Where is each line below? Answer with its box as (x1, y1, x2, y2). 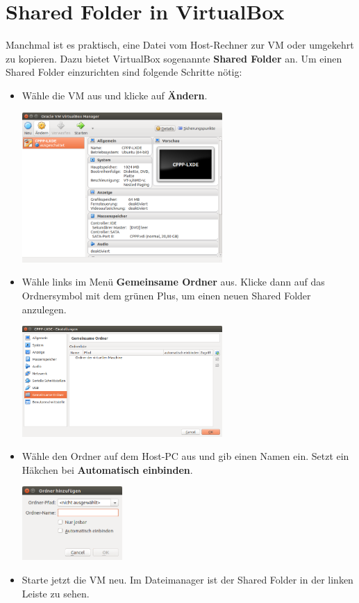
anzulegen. (22, 301, 67, 316)
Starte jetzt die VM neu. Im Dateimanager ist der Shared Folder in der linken (22, 572, 353, 586)
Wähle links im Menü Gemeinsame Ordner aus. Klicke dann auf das (22, 274, 325, 289)
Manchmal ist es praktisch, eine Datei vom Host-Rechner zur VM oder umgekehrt (6, 38, 354, 52)
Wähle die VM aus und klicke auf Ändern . (22, 88, 208, 102)
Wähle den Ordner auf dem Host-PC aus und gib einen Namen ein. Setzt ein (22, 449, 349, 463)
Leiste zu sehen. (22, 586, 90, 600)
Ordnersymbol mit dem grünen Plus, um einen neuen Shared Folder (22, 288, 311, 302)
